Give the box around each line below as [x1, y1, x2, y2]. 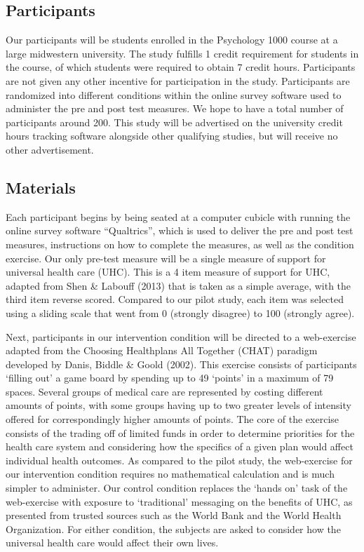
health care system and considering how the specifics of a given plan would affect [6, 439, 353, 454]
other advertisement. [6, 142, 94, 156]
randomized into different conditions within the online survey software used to [6, 87, 342, 102]
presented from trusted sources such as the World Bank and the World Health [6, 508, 342, 523]
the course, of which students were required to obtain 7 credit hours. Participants [6, 60, 356, 74]
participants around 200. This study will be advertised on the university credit [6, 114, 343, 129]
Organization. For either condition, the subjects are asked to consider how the [6, 521, 341, 536]
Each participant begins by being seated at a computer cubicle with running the [6, 209, 351, 224]
